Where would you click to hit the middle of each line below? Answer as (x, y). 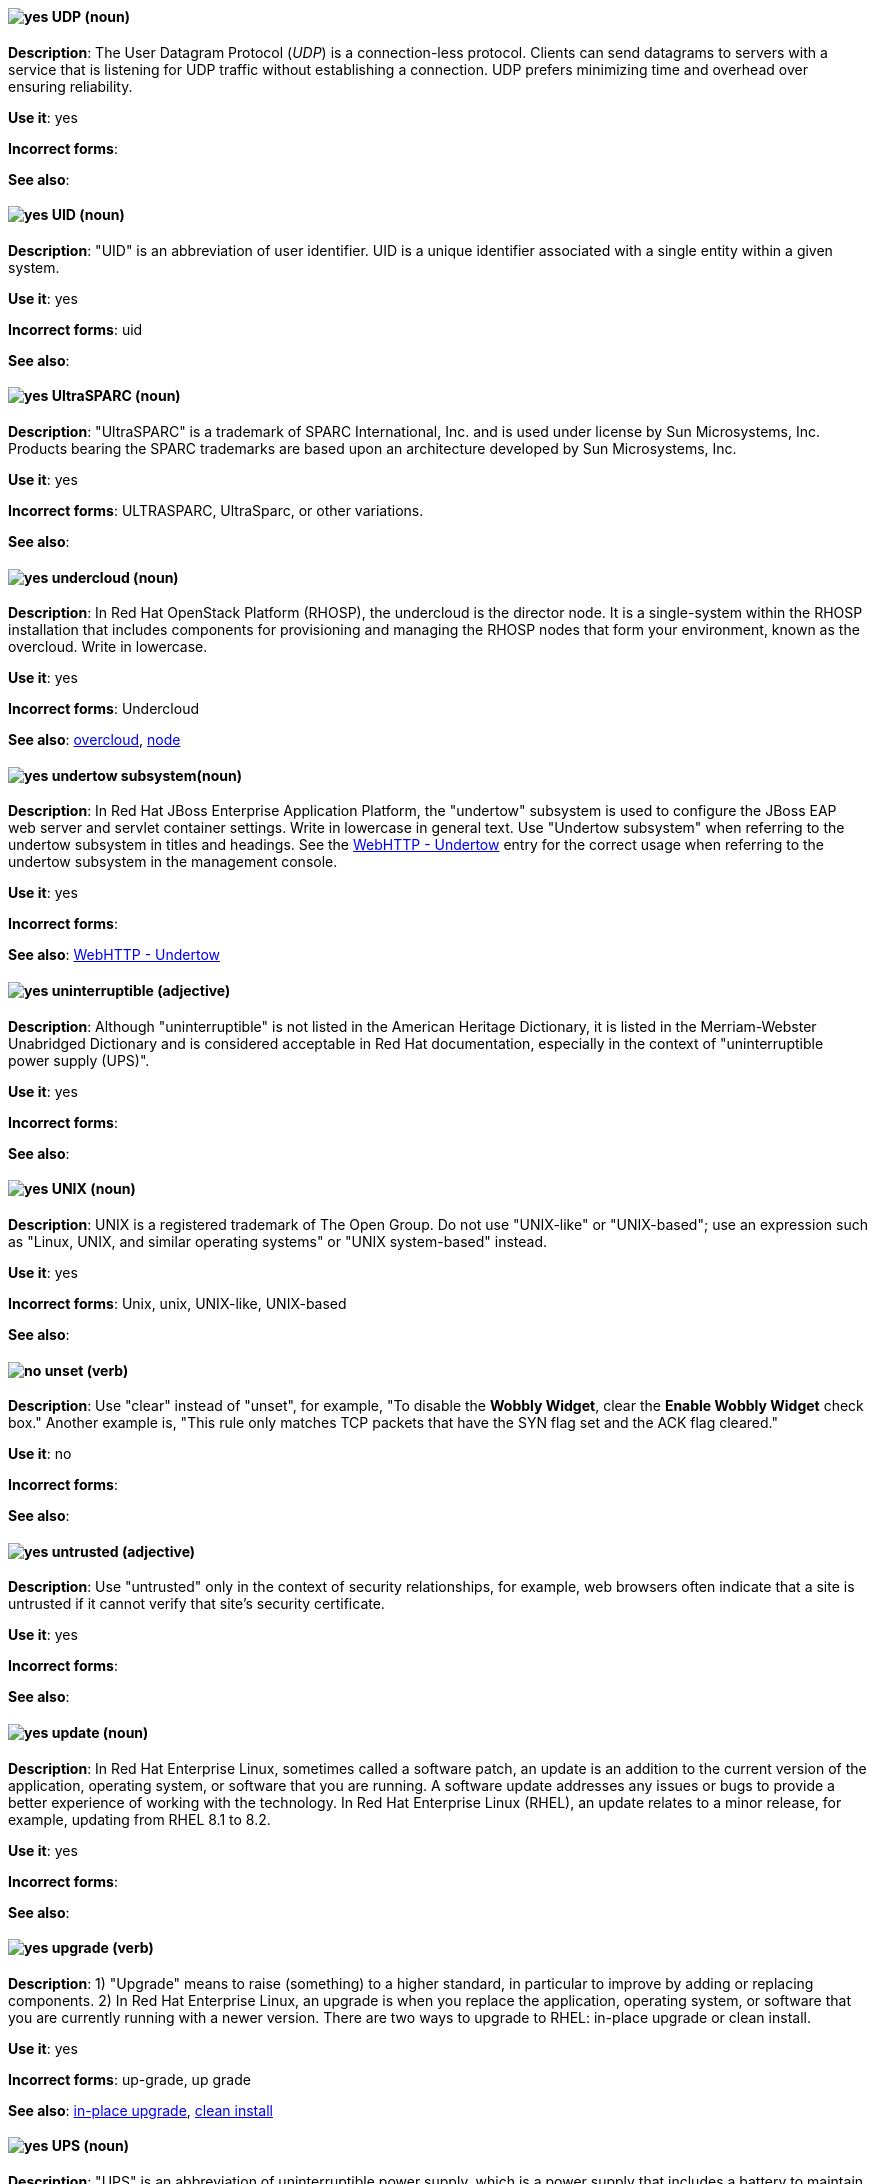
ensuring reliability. (70, 86)
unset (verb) (86, 1370)
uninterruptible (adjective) (141, 991)
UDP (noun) (90, 16)
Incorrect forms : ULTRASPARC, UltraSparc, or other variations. (216, 511)
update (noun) (100, 1732)
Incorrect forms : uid (75, 329)
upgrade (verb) (102, 1948)
